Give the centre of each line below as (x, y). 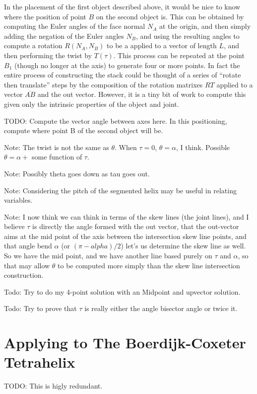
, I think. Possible (203, 147)
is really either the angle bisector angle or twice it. (161, 308)
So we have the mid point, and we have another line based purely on (108, 256)
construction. (24, 275)
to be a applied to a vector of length (162, 45)
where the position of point (45, 16)
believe (14, 226)
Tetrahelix (40, 362)
